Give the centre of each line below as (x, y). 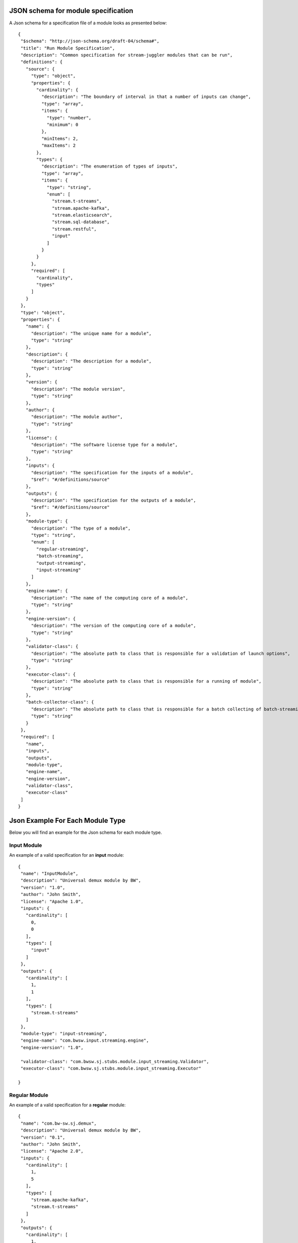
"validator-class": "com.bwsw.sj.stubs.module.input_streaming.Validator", (115, 1061)
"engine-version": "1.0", (52, 1047)
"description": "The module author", (77, 417)
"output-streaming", (61, 563)
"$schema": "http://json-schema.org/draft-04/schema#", (90, 41)
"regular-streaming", (63, 549)
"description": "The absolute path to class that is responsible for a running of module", (146, 681)
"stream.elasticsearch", (82, 215)
